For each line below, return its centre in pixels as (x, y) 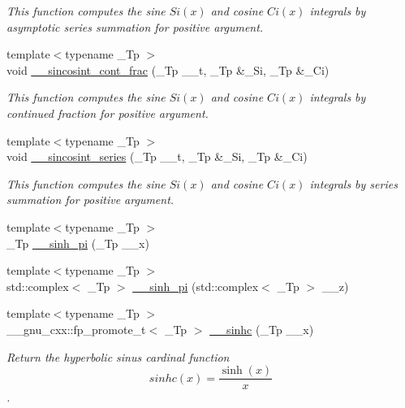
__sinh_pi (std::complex (196, 286)
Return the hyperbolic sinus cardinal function (118, 356)
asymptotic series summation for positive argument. (135, 26)
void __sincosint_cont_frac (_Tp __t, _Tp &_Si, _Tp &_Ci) (168, 69)
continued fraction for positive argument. (108, 113)
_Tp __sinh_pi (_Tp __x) (78, 243)
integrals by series (353, 183)
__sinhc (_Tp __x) (262, 329)
